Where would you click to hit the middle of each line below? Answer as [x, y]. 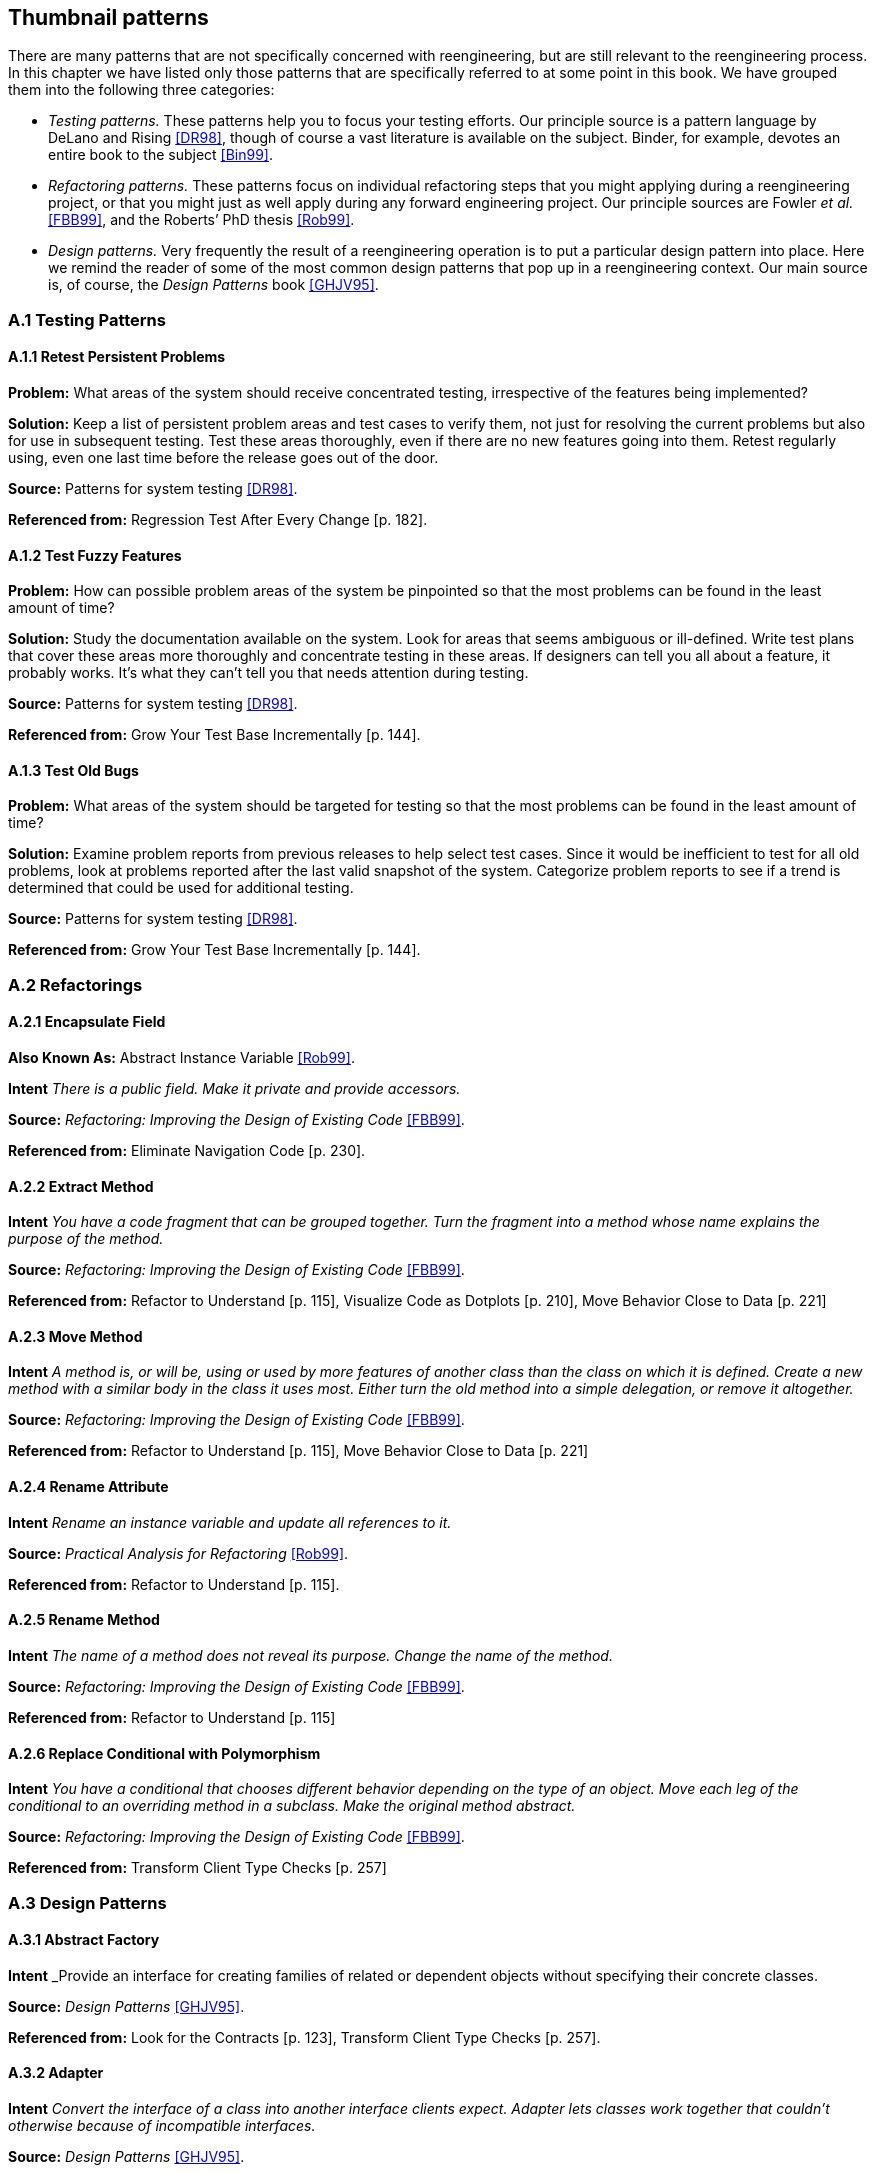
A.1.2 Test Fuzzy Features [95, 555]
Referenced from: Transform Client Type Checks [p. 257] [197, 1868]
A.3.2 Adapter [56, 2073]
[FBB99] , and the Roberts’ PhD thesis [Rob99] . [201, 220]
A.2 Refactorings [75, 984]
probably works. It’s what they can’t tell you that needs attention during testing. [268, 673]
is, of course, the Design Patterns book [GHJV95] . [213, 285]
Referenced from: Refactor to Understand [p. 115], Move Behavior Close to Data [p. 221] [298, 1451]
